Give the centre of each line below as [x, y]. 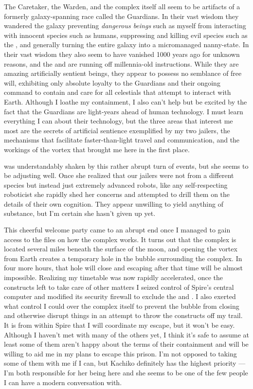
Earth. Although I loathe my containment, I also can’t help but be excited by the [126, 101]
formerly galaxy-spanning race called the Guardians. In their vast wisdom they [121, 16]
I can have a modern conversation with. [63, 382]
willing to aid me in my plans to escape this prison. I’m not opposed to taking [120, 353]
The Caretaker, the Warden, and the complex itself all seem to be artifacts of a [122, 6]
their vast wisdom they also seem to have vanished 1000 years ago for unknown [122, 54]
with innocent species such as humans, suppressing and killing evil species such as [126, 35]
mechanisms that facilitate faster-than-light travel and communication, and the [122, 140]
